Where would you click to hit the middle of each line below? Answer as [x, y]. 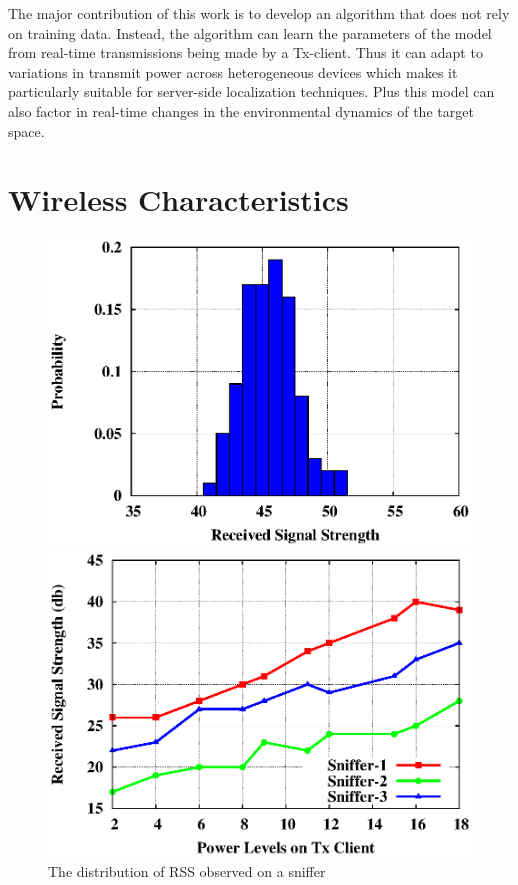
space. [26, 130]
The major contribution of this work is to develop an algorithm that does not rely [259, 13]
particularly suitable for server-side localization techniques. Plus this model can [251, 91]
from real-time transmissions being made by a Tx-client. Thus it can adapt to [245, 52]
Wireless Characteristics [178, 199]
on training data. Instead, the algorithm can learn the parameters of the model [250, 32]
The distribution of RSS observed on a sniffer [187, 870]
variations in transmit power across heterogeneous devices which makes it [233, 71]
